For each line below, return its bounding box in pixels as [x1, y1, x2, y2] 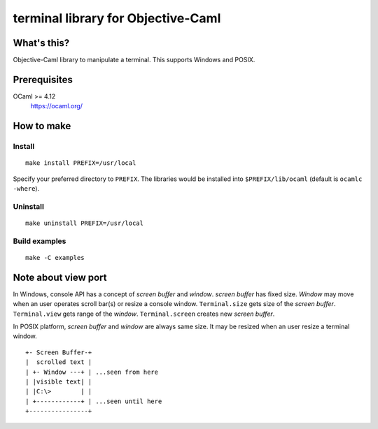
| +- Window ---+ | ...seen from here [25, 368, 159, 376]
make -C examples [25, 254, 85, 262]
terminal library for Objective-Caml [13, 10, 221, 26]
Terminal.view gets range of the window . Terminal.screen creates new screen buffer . [13, 310, 275, 318]
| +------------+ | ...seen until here [25, 397, 162, 405]
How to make [13, 120, 71, 132]
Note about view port [13, 271, 107, 283]
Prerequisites [13, 73, 73, 85]
